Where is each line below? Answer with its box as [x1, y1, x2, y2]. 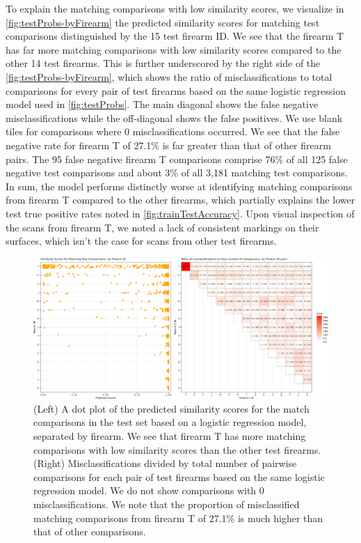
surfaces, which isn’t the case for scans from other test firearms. [6, 234, 277, 248]
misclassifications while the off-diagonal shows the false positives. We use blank [6, 110, 343, 125]
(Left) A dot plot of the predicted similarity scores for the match [33, 401, 310, 415]
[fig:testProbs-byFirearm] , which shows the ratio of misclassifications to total [6, 69, 332, 84]
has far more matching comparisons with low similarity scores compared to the [6, 42, 342, 56]
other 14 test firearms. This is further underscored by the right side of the [6, 56, 321, 70]
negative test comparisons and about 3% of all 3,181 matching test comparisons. [6, 165, 348, 180]
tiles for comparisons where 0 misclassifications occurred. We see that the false [6, 124, 340, 139]
